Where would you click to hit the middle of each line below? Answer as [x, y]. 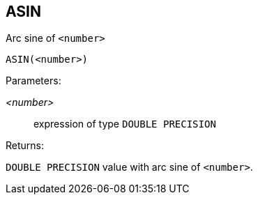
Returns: [25, 146]
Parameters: [33, 81]
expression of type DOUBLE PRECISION [125, 124]
